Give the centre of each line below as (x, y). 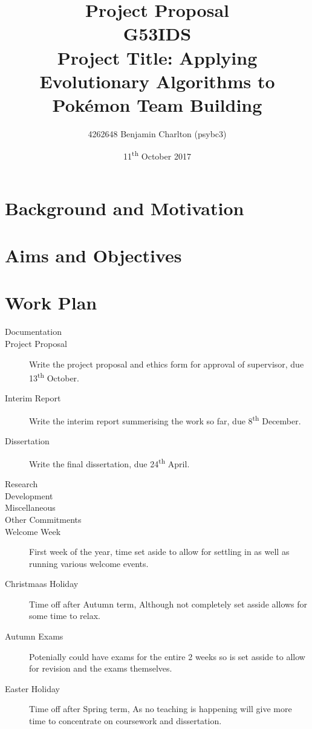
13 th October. (54, 377)
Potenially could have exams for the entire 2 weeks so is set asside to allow (167, 656)
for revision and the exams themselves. (101, 668)
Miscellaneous (30, 507)
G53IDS (157, 34)
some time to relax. (65, 616)
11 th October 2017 (157, 155)
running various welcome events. (89, 563)
